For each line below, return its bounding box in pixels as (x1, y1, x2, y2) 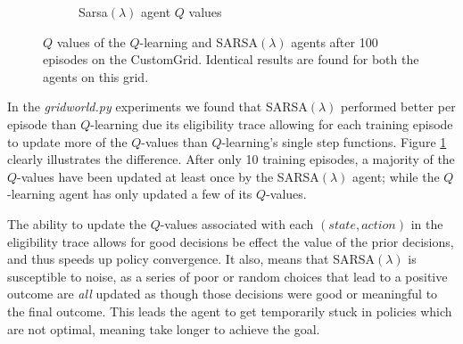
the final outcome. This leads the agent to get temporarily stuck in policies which (7, 301, 452, 320)
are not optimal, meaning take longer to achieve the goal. (7, 319, 320, 338)
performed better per (341, 97, 456, 116)
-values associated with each (160, 214, 314, 233)
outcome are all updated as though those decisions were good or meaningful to (7, 284, 438, 303)
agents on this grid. (43, 67, 149, 86)
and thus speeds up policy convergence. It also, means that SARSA (7, 250, 376, 268)
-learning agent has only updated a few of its (7, 184, 252, 203)
